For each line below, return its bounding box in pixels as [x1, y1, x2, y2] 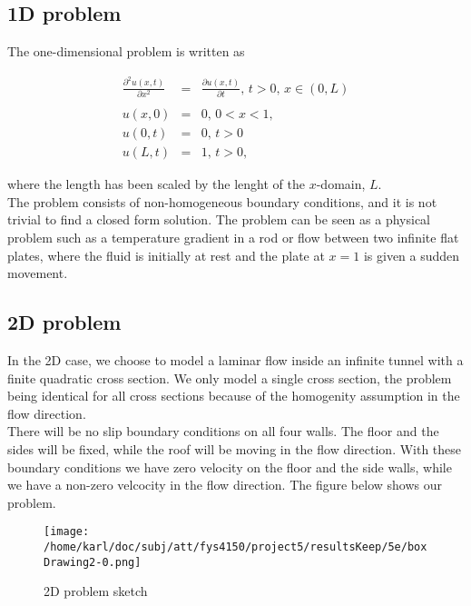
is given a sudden [363, 245, 460, 264]
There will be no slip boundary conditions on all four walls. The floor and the [7, 422, 439, 441]
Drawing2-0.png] [44, 555, 142, 569]
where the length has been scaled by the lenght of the [7, 174, 306, 194]
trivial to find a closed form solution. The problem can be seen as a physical [7, 210, 430, 229]
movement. [7, 263, 68, 283]
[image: [44, 525, 90, 539]
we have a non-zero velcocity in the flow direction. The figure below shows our [7, 475, 442, 494]
